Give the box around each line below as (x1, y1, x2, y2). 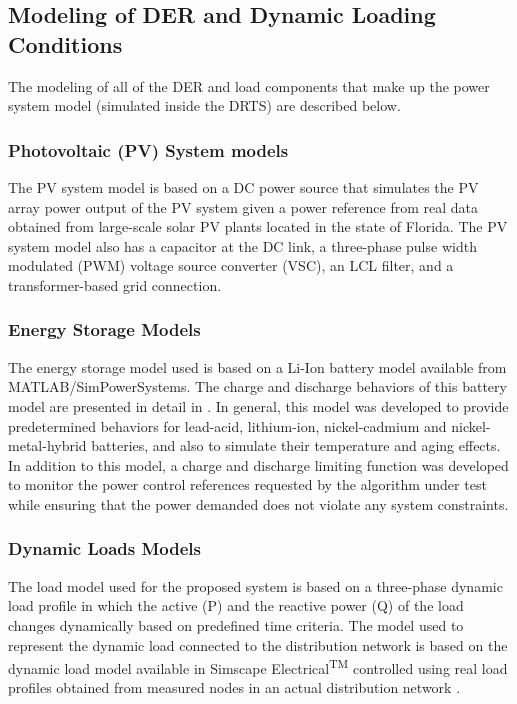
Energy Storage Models (8, 317, 201, 342)
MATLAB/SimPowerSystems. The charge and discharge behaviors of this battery (8, 376, 507, 397)
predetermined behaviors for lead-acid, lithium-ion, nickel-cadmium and (8, 415, 447, 436)
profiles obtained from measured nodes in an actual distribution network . (8, 677, 461, 698)
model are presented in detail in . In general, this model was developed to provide (8, 395, 509, 416)
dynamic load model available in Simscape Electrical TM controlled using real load (8, 655, 508, 678)
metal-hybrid (8, 435, 87, 456)
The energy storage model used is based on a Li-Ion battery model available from (8, 356, 507, 377)
